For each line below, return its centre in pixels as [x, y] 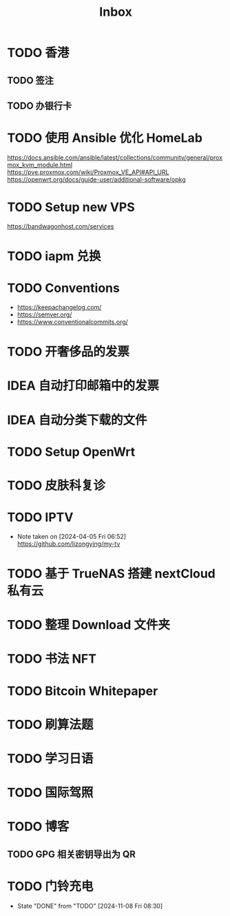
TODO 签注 [30, 80]
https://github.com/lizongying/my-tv [69, 544]
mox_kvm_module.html [40, 164]
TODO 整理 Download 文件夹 [89, 625]
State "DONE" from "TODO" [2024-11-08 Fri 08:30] [90, 906]
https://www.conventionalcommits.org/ [73, 321]
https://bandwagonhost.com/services [61, 226]
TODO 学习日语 [50, 758]
